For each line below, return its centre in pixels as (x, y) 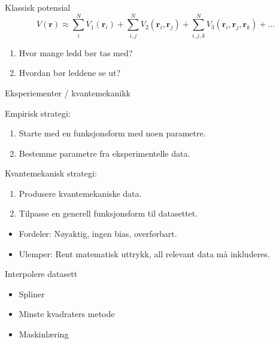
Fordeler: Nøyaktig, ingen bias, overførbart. (98, 234)
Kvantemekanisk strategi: (51, 173)
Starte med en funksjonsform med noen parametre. (112, 133)
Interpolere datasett (41, 274)
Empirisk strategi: (38, 113)
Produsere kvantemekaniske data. (80, 193)
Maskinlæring (44, 334)
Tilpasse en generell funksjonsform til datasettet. (108, 213)
